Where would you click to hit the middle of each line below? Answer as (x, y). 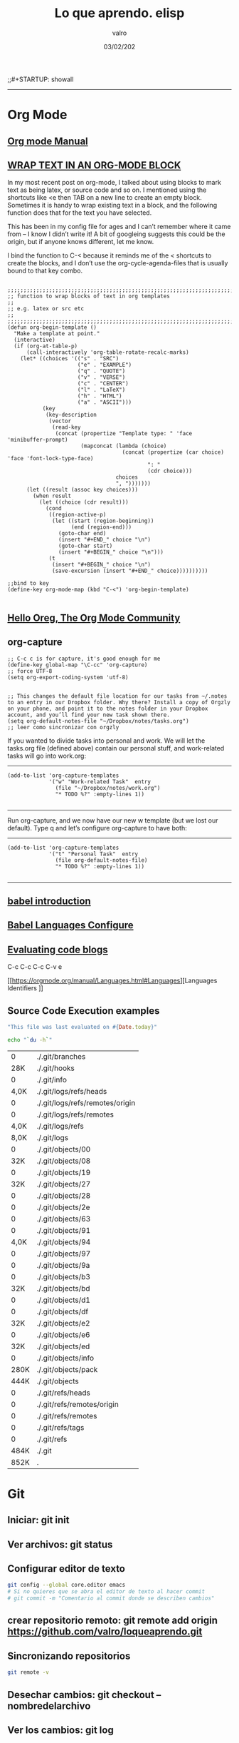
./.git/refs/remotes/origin (78, 1404)
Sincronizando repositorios (69, 1656)
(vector (60, 421)
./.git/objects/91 (64, 1230)
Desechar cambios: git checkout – (84, 1695)
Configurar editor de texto (67, 1569)
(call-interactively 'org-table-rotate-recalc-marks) (108, 352)
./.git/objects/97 (64, 1254)
